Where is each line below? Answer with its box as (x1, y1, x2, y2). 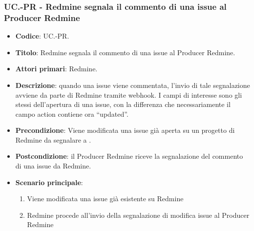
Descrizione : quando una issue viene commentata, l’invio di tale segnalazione (15, 80, 250, 90)
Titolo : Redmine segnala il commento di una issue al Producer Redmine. (15, 47, 235, 57)
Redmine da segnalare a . (15, 134, 91, 145)
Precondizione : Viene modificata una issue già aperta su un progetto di (15, 125, 235, 135)
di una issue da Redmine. (15, 161, 91, 171)
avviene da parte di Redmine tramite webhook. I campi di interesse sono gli (15, 89, 242, 100)
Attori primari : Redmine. (15, 63, 98, 74)
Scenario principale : (15, 177, 83, 187)
